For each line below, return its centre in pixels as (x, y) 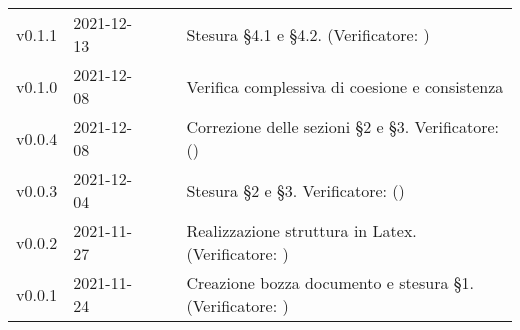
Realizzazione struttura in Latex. (301, 230)
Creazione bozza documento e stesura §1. (330, 282)
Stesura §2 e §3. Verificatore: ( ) (295, 190)
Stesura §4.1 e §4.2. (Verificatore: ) (308, 34)
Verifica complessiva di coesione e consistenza (345, 86)
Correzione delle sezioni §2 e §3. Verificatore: (343, 126)
